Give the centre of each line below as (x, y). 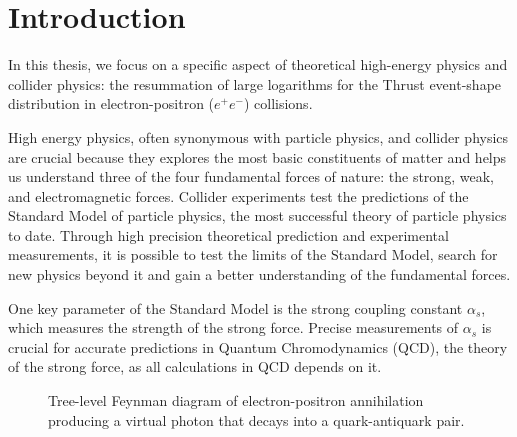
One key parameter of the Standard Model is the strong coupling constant (235, 307)
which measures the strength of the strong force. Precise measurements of (233, 327)
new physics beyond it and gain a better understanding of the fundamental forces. (259, 274)
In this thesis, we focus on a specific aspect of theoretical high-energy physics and (258, 64)
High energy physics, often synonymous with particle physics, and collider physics (258, 136)
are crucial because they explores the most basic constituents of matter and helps (257, 156)
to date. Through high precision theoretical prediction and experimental (228, 234)
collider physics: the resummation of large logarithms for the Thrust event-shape (255, 83)
